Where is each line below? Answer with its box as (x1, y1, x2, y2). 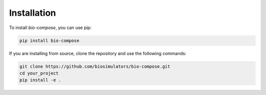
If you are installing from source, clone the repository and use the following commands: (9, 50, 187, 56)
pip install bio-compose (19, 37, 80, 43)
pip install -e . (19, 77, 62, 83)
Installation (9, 7, 56, 18)
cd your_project (19, 70, 59, 76)
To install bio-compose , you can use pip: (9, 25, 92, 31)
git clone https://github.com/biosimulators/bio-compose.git (19, 63, 170, 69)
